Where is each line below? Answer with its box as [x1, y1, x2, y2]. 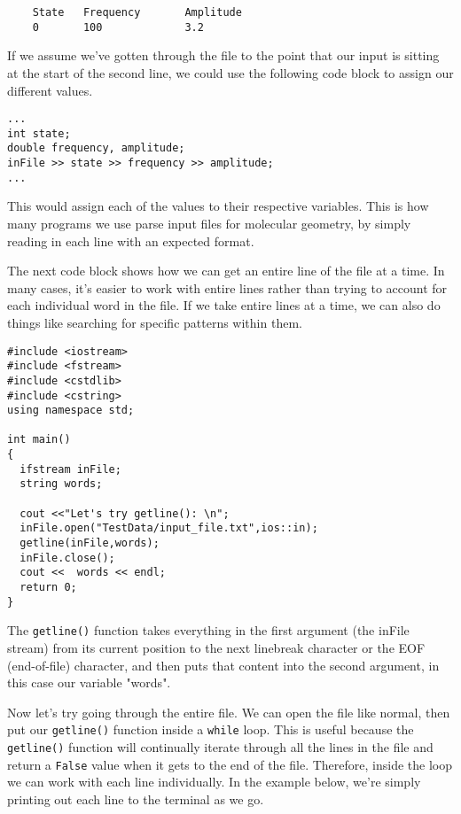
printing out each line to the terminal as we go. [7, 789, 264, 808]
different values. [7, 81, 93, 99]
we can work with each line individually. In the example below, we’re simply [7, 772, 421, 791]
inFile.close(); [20, 551, 115, 564]
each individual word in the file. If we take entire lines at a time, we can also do [7, 296, 441, 314]
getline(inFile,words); [20, 537, 160, 550]
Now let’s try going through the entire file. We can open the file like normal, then [7, 702, 450, 721]
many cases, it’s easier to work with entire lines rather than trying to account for [7, 278, 448, 297]
